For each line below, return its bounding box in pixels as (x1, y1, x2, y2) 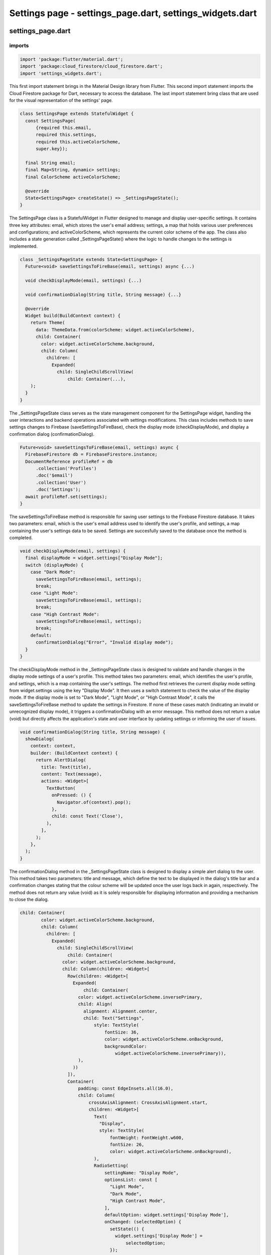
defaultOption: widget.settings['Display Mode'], (104, 1212, 229, 1217)
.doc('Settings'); (36, 487, 81, 492)
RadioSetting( (93, 1163, 129, 1169)
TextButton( (46, 785, 76, 791)
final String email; (25, 160, 76, 166)
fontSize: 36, (104, 1029, 139, 1035)
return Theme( (30, 320, 65, 326)
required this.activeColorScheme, (36, 139, 120, 145)
